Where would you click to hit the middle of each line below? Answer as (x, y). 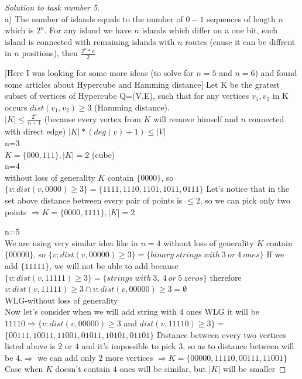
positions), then (50, 53)
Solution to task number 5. (52, 7)
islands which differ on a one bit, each (210, 30)
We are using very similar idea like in (71, 242)
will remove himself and (196, 118)
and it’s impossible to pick (129, 346)
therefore (226, 277)
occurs (16, 107)
